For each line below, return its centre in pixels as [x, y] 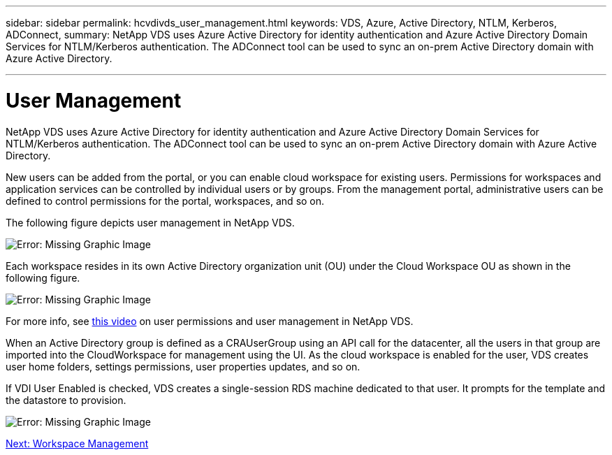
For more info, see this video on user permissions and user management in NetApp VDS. [210, 321]
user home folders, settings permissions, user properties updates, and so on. [183, 366]
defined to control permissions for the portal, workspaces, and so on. [165, 201]
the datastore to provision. [66, 400]
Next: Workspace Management [77, 443]
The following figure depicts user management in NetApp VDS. [150, 222]
